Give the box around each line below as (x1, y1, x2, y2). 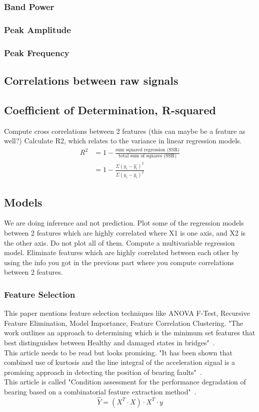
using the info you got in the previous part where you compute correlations (4, 257, 234, 267)
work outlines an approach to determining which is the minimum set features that (4, 327, 255, 338)
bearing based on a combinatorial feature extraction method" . (4, 386, 196, 396)
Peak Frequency (4, 46, 69, 59)
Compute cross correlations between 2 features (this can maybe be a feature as (4, 125, 245, 136)
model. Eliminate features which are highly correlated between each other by (4, 247, 239, 258)
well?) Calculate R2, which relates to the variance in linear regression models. (4, 135, 242, 146)
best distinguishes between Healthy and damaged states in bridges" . (4, 337, 215, 347)
